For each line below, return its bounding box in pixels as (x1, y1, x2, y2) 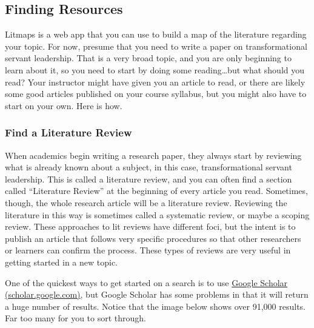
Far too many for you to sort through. (5, 312, 147, 324)
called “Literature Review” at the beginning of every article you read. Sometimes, (5, 184, 308, 197)
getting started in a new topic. (5, 255, 118, 268)
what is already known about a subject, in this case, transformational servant (5, 161, 292, 173)
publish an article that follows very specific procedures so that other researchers (5, 232, 301, 244)
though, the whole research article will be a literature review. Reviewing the (5, 196, 287, 209)
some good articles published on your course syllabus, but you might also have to (5, 87, 307, 100)
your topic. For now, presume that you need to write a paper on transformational (5, 39, 307, 52)
